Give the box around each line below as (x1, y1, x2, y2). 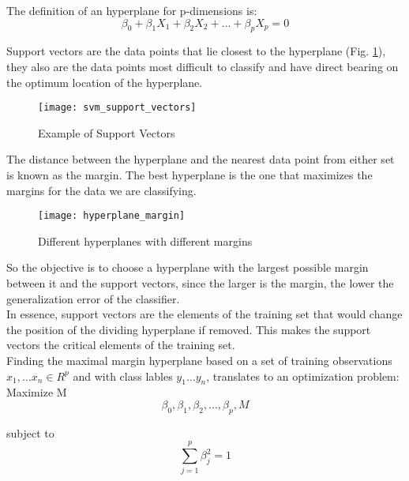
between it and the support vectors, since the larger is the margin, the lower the (6, 275, 394, 291)
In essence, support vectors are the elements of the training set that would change (6, 306, 403, 322)
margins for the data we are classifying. (6, 182, 197, 198)
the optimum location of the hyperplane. (6, 73, 203, 90)
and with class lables (73, 367, 173, 384)
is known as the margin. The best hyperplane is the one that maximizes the (6, 167, 373, 183)
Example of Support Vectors (38, 124, 175, 141)
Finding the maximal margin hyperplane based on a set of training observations (6, 352, 392, 369)
